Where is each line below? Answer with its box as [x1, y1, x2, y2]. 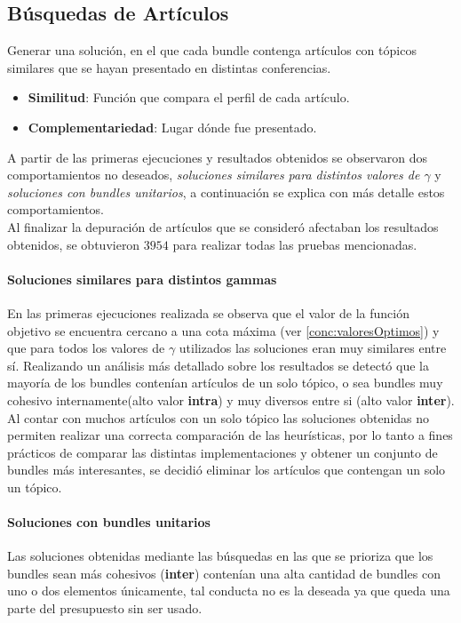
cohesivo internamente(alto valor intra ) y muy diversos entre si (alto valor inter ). [7, 390, 455, 409]
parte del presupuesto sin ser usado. [7, 599, 203, 618]
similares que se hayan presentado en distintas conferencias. [7, 58, 331, 76]
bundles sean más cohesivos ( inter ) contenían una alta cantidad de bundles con [7, 563, 441, 582]
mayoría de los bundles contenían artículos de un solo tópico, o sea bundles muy [7, 373, 443, 392]
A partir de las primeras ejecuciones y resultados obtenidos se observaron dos [7, 148, 428, 166]
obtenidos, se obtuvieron [7, 235, 140, 253]
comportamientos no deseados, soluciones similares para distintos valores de [7, 165, 420, 184]
